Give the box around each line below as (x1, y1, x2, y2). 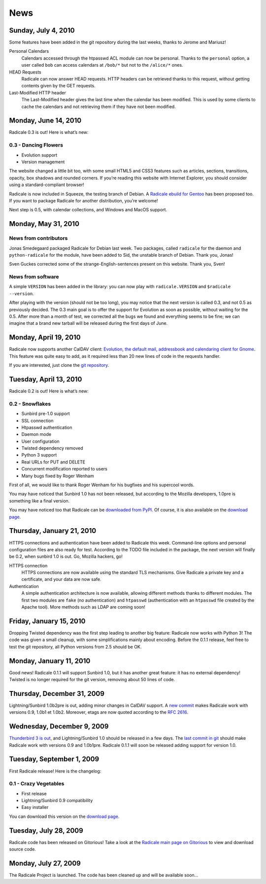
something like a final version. (9, 498, 70, 503)
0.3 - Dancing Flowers (9, 142, 64, 149)
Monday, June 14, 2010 (9, 116, 82, 125)
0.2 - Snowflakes (9, 400, 51, 407)
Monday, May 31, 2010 (9, 220, 80, 228)
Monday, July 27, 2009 (9, 859, 81, 867)
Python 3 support (21, 452, 57, 458)
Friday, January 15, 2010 (9, 617, 86, 625)
